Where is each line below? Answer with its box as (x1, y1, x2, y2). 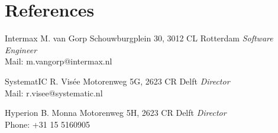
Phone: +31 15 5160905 (5, 118, 90, 130)
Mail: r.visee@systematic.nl (5, 86, 103, 99)
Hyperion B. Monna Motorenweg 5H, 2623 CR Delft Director (5, 106, 227, 119)
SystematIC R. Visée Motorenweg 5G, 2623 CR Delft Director (5, 74, 230, 87)
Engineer (5, 43, 37, 56)
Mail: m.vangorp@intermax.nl (5, 55, 112, 67)
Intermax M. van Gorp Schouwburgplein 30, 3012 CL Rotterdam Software (5, 32, 273, 44)
